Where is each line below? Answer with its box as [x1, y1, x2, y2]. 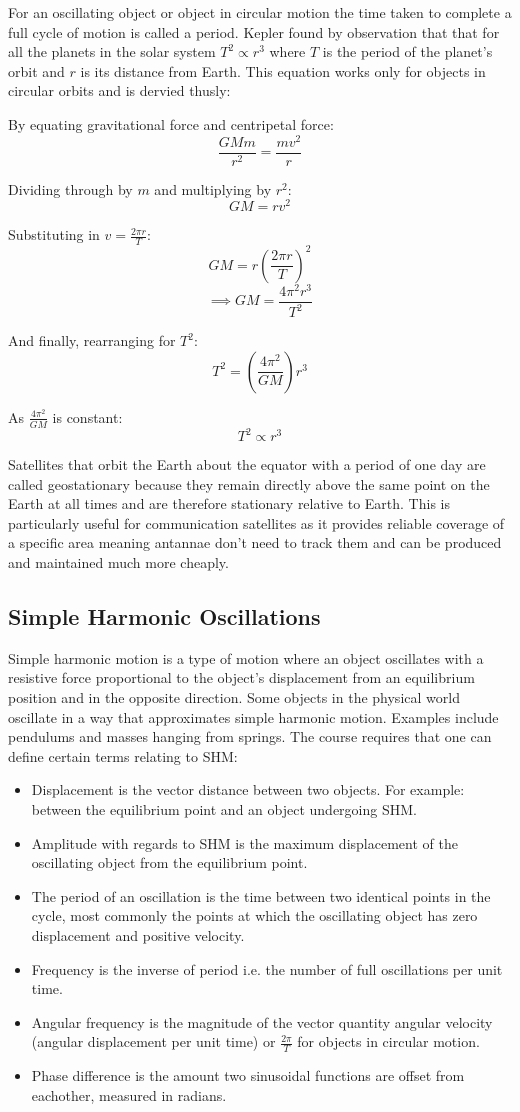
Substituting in [8, 224, 100, 245]
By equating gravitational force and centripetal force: [8, 113, 334, 134]
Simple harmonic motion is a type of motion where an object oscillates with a [8, 647, 484, 668]
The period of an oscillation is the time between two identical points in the [31, 885, 491, 906]
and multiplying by [154, 178, 272, 199]
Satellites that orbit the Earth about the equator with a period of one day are [8, 454, 486, 475]
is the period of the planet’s [322, 41, 493, 62]
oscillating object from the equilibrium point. [31, 852, 308, 873]
